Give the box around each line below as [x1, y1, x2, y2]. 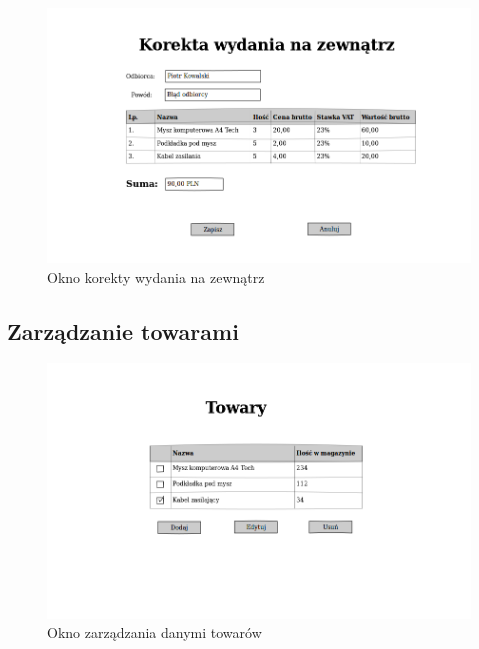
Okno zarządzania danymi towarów [47, 622, 262, 643]
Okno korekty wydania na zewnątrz [47, 266, 265, 287]
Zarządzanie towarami [7, 315, 239, 346]
